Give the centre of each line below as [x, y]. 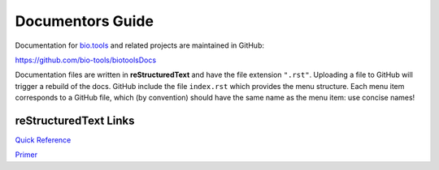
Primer [26, 155]
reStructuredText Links [75, 120]
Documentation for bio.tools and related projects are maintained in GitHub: [139, 45]
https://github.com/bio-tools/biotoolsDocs [86, 60]
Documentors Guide [85, 21]
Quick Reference [43, 140]
